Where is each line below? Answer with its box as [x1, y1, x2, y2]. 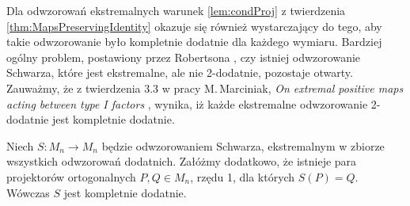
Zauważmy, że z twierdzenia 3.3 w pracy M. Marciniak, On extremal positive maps [6, 79, 404, 96]
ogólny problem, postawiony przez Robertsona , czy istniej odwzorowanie [6, 48, 361, 65]
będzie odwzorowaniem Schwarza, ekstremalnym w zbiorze [101, 137, 385, 154]
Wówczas [6, 184, 50, 200]
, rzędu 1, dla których [190, 168, 295, 185]
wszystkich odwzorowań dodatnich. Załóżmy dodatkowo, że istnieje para [6, 153, 357, 170]
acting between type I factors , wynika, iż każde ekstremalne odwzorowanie [6, 95, 368, 112]
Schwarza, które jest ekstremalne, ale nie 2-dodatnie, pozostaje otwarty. [6, 64, 353, 81]
